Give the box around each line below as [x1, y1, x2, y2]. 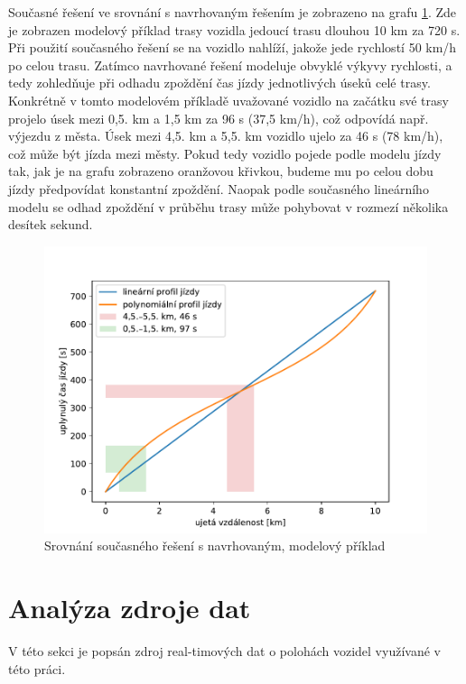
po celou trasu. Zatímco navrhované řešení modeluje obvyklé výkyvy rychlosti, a [8, 55, 452, 74]
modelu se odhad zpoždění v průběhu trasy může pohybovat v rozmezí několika [8, 197, 449, 216]
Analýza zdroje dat [8, 589, 251, 626]
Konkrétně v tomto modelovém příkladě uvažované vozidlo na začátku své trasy [8, 90, 449, 109]
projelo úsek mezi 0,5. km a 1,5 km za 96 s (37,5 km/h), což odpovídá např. [8, 108, 429, 127]
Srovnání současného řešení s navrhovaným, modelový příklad [44, 536, 386, 555]
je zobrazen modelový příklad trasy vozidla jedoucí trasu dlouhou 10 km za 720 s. [8, 20, 461, 39]
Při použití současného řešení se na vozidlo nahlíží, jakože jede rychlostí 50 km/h [8, 38, 457, 57]
